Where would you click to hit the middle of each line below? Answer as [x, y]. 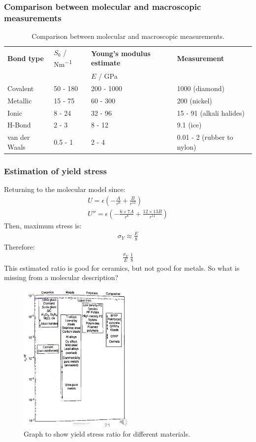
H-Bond [19, 125]
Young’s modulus [121, 53]
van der [19, 137]
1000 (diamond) [201, 88]
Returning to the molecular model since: [65, 189]
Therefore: [19, 246]
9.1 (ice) [189, 125]
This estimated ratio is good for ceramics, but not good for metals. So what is [122, 268]
